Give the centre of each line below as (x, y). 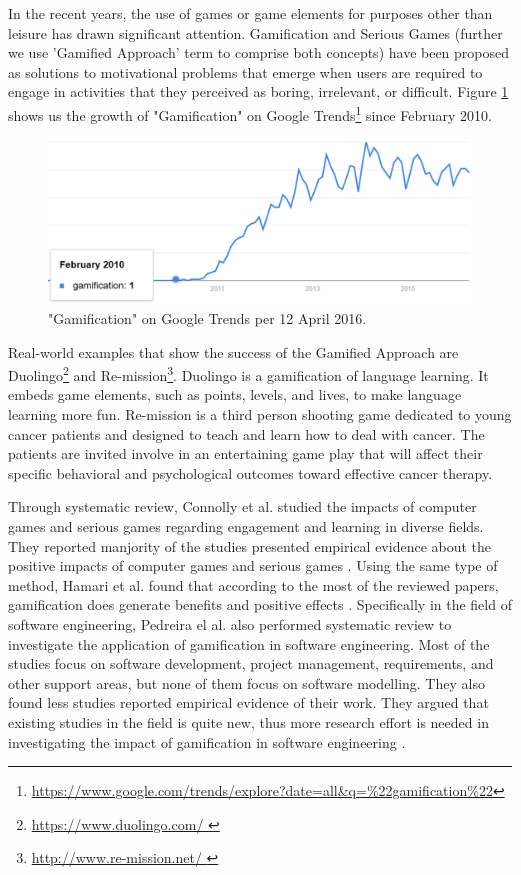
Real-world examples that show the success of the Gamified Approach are (233, 351)
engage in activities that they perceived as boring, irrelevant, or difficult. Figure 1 (258, 91)
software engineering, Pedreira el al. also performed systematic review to (230, 623)
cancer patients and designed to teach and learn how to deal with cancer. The (246, 433)
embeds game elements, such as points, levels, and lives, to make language (235, 394)
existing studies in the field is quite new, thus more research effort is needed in (248, 721)
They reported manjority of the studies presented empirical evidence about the (250, 545)
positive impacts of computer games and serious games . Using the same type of (253, 565)
